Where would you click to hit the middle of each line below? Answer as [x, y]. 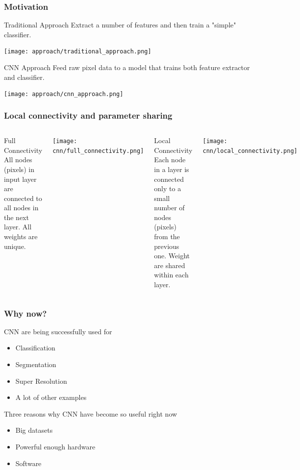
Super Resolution [41, 381]
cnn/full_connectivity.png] [98, 151]
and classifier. [24, 77]
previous [167, 246]
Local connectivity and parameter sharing [88, 115]
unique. [15, 246]
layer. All [18, 227]
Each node [170, 160]
